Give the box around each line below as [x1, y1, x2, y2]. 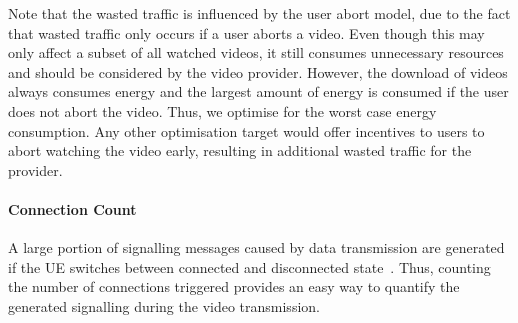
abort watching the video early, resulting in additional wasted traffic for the [8, 140, 472, 161]
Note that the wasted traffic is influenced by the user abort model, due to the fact [8, 3, 511, 23]
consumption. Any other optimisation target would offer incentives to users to [8, 120, 485, 141]
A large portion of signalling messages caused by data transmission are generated [8, 237, 505, 258]
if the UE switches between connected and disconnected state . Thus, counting [8, 256, 491, 277]
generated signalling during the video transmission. [8, 295, 320, 316]
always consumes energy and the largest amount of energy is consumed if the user [8, 81, 509, 102]
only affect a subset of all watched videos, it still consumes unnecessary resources [8, 42, 504, 63]
